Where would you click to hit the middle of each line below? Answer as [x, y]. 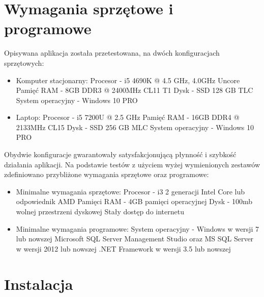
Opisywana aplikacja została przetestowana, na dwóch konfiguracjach [112, 53]
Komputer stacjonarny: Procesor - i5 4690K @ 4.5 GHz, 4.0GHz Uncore [128, 80]
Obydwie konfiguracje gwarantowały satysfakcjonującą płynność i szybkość [120, 154]
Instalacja [39, 283]
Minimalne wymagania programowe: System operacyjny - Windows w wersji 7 [137, 228]
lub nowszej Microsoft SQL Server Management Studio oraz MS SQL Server [135, 239]
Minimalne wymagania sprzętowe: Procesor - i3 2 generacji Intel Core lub [130, 191]
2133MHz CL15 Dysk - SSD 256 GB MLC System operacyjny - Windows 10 [135, 127]
